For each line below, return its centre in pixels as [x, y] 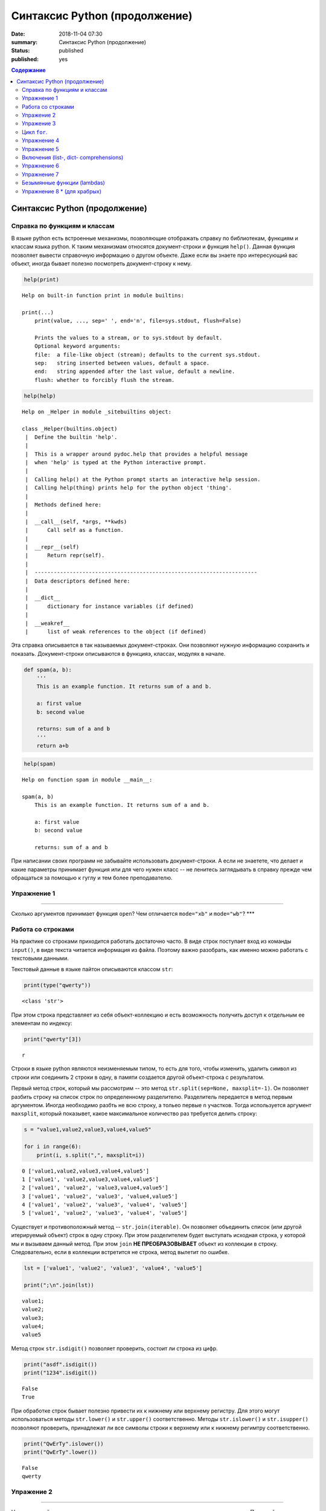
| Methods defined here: [63, 505]
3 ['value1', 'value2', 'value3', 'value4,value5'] [100, 1196]
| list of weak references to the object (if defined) [116, 631]
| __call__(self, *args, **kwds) [76, 522]
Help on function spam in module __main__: [87, 779]
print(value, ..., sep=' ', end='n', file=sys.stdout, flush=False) [138, 321]
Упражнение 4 [41, 141]
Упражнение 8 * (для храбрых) [62, 191]
